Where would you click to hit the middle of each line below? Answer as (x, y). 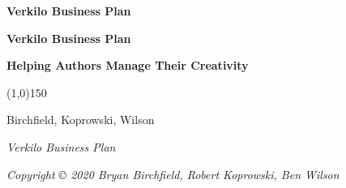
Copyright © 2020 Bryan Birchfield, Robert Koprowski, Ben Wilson (173, 174)
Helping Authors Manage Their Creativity (128, 65)
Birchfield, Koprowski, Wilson (81, 120)
